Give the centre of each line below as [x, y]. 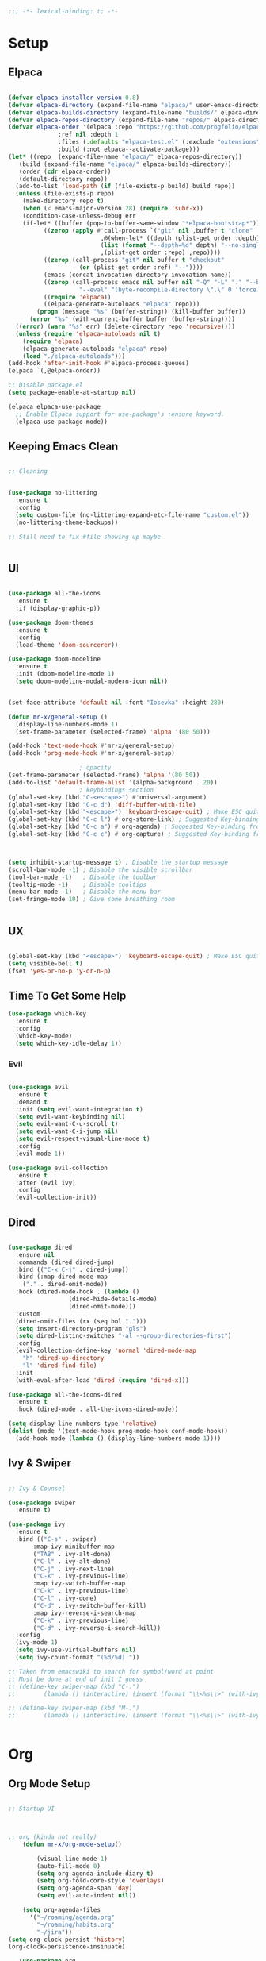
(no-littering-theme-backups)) [67, 522]
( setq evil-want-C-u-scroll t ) [67, 1124]
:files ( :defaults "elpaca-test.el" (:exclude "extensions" [159, 142]
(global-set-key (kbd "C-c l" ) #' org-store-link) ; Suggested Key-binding [134, 819]
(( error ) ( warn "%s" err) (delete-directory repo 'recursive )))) [125, 326]
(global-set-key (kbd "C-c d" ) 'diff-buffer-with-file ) [102, 805]
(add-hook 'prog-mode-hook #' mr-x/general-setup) [92, 753]
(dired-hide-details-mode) [113, 1299]
